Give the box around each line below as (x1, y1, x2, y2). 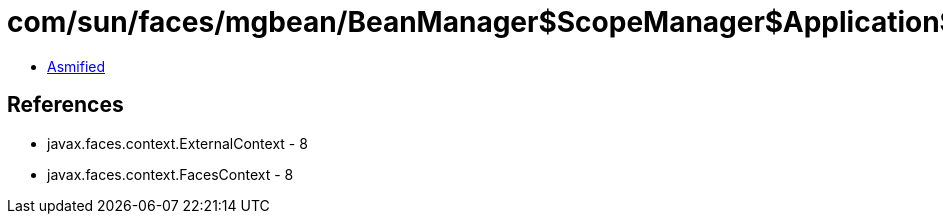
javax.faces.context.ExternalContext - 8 (47, 134, 308, 152)
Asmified (47, 57, 106, 75)
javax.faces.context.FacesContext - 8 (47, 165, 294, 183)
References (7, 92, 124, 118)
